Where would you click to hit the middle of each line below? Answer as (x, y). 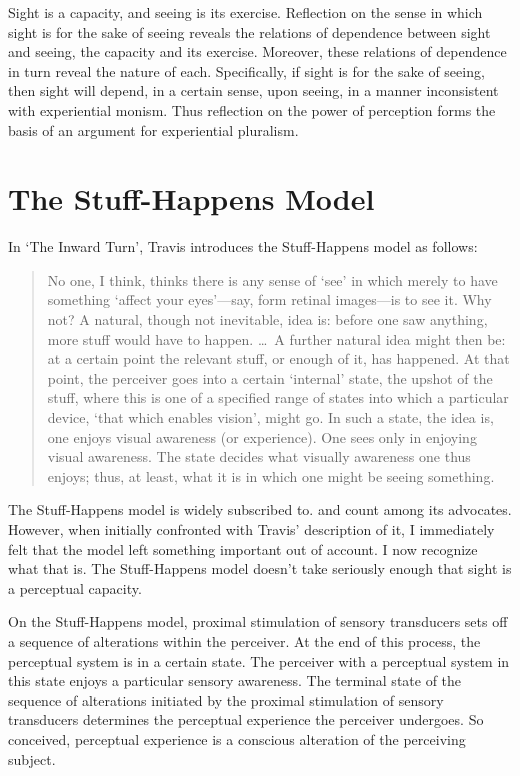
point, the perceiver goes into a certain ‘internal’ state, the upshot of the (270, 377)
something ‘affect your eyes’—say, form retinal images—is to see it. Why (269, 299)
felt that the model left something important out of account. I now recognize (243, 548)
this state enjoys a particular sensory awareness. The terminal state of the (235, 680)
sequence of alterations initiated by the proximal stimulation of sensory (226, 699)
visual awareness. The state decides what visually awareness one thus (259, 456)
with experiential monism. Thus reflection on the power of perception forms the (252, 109)
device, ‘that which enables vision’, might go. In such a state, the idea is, (270, 417)
